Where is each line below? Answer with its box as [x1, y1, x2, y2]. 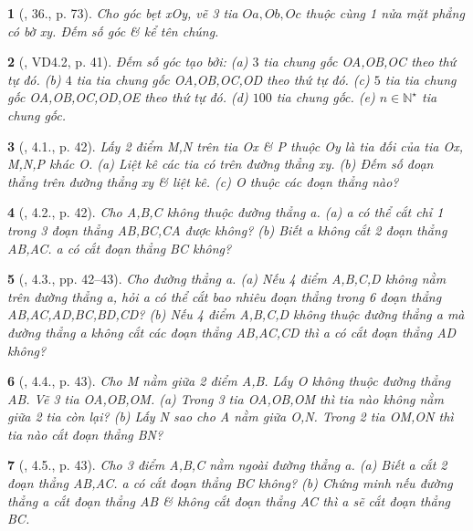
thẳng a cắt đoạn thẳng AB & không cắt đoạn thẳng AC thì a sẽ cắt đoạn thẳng [7, 491, 451, 510]
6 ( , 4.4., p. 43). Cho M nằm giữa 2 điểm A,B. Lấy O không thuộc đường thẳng [7, 371, 451, 390]
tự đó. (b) [7, 69, 61, 88]
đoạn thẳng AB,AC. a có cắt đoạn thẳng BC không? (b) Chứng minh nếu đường [7, 474, 453, 493]
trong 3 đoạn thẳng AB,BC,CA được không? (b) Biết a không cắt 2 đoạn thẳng [7, 220, 447, 239]
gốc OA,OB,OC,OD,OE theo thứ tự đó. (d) [7, 88, 248, 107]
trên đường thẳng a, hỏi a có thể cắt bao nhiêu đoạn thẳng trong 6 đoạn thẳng [7, 286, 442, 306]
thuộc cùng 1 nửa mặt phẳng [305, 4, 465, 22]
